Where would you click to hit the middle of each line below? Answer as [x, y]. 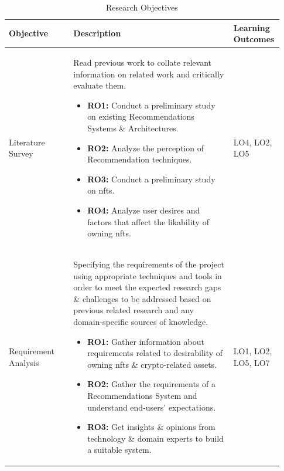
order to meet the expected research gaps [147, 287]
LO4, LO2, [253, 142]
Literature [27, 142]
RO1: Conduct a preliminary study [151, 105]
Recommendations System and [142, 395]
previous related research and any [134, 310]
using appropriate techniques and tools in [148, 275]
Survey [21, 153]
